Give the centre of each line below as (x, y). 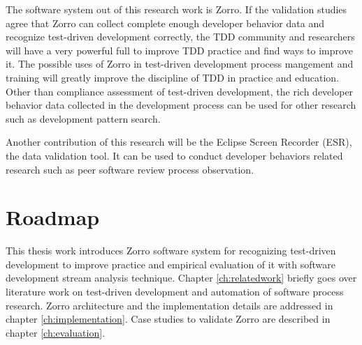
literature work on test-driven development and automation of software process (175, 292)
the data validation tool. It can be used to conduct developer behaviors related (174, 155)
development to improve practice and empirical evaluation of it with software (171, 264)
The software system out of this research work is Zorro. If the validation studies (176, 9)
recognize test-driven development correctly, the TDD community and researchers (180, 37)
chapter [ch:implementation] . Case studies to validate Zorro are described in (168, 319)
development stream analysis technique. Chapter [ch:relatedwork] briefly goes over (181, 278)
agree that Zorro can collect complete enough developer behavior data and (165, 23)
